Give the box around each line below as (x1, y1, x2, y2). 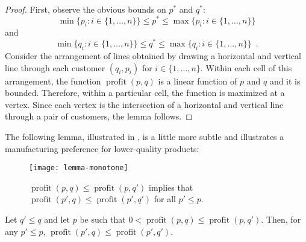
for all (154, 193, 176, 205)
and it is (269, 74, 301, 87)
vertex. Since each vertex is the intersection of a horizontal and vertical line (5, 98, 284, 110)
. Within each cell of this (200, 61, 292, 74)
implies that (148, 180, 193, 193)
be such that (80, 212, 126, 225)
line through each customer (5, 61, 105, 74)
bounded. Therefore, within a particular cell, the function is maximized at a (5, 86, 285, 99)
